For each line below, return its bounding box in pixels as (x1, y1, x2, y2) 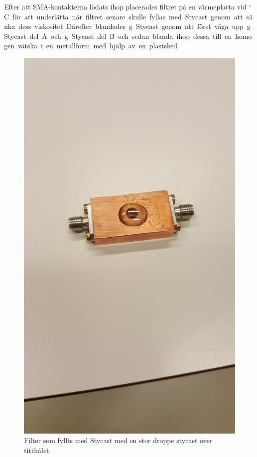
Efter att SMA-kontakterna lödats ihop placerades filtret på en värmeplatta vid (4, 1, 247, 11)
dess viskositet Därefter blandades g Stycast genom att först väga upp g (18, 21, 251, 31)
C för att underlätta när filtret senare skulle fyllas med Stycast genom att (4, 11, 243, 21)
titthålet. (24, 445, 51, 455)
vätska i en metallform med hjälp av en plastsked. (17, 40, 179, 51)
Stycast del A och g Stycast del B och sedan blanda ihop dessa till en (4, 30, 232, 41)
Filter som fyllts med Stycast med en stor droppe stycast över (24, 435, 213, 446)
